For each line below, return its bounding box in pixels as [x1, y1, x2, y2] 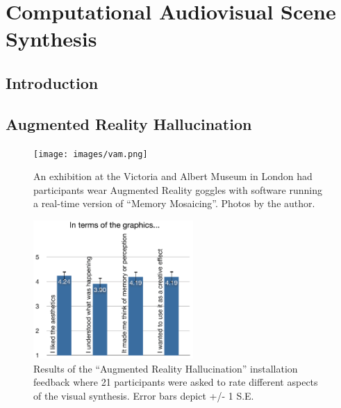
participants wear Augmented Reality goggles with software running [33, 182, 322, 197]
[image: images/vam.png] [33, 149, 148, 159]
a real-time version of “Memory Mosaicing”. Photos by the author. [33, 196, 315, 211]
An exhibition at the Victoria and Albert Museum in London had [33, 169, 313, 183]
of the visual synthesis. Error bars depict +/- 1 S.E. [33, 388, 254, 402]
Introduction [6, 72, 99, 93]
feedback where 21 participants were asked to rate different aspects [33, 375, 318, 389]
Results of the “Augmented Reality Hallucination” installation [33, 361, 298, 375]
